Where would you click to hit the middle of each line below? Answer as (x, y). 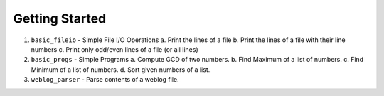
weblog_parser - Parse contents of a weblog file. (105, 80)
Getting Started (60, 18)
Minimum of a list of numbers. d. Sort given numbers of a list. (121, 69)
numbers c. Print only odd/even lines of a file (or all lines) (114, 49)
